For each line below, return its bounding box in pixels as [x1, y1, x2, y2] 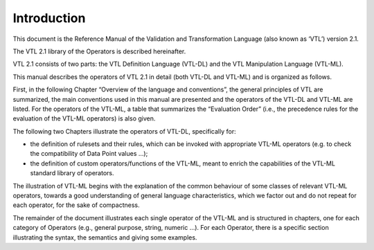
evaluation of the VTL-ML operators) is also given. [12, 114, 156, 123]
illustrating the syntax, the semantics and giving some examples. [12, 233, 197, 242]
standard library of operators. [30, 169, 114, 177]
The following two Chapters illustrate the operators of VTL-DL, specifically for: [12, 127, 236, 135]
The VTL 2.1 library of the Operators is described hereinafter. [12, 47, 186, 55]
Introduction [12, 10, 86, 26]
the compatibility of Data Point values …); [30, 150, 148, 158]
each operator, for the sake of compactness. [12, 201, 140, 209]
